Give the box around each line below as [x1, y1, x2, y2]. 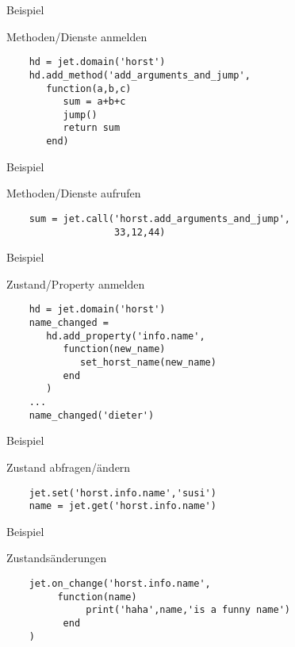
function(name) [57, 591, 137, 603]
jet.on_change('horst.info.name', [29, 578, 211, 590]
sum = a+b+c [63, 96, 126, 108]
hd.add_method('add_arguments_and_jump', [29, 69, 251, 81]
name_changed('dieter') [29, 409, 155, 421]
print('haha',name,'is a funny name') [86, 604, 290, 616]
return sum [63, 122, 121, 134]
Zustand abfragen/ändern [6, 458, 131, 475]
